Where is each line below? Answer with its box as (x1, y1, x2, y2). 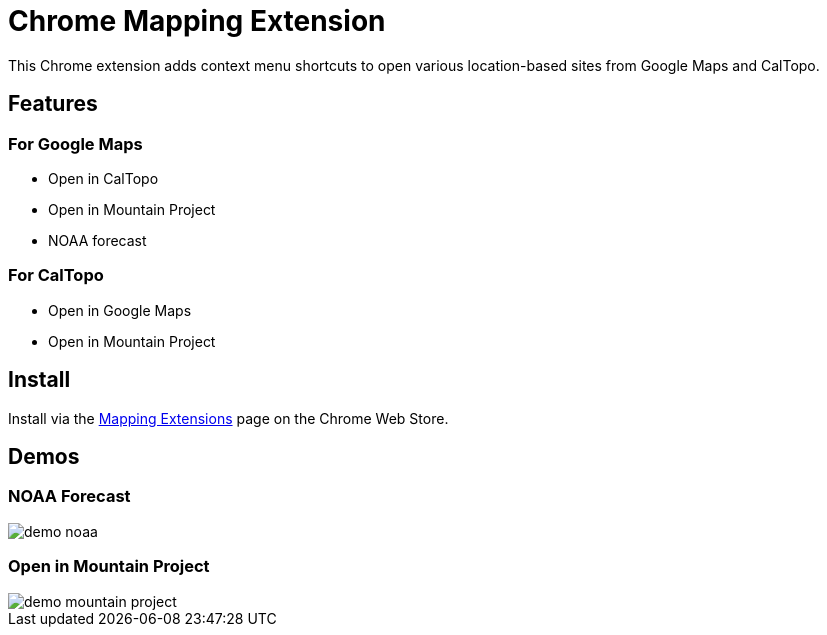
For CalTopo (8, 265, 104, 286)
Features (8, 91, 98, 117)
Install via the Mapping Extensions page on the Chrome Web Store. (8, 409, 449, 427)
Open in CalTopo (48, 169, 159, 187)
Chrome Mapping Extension (8, 4, 386, 38)
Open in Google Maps (48, 301, 192, 319)
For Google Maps (8, 133, 143, 154)
